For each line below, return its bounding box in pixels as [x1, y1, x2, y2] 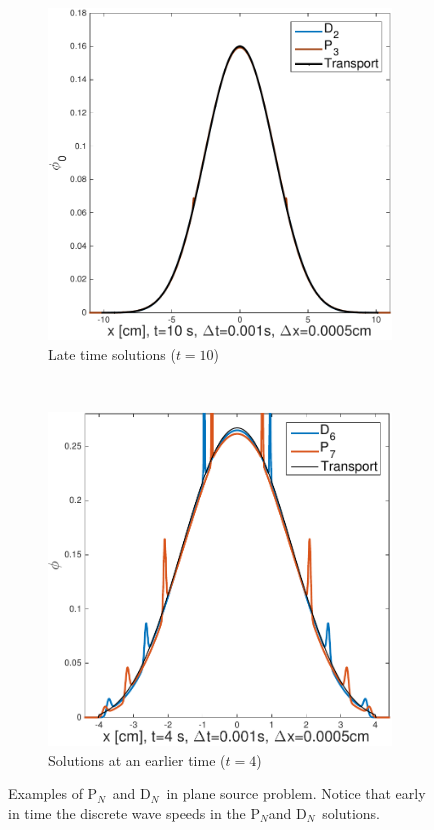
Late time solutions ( [48, 343, 176, 364]
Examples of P [8, 783, 98, 804]
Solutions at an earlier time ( [48, 749, 226, 770]
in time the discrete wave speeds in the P [8, 802, 261, 823]
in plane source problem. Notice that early [166, 783, 426, 804]
